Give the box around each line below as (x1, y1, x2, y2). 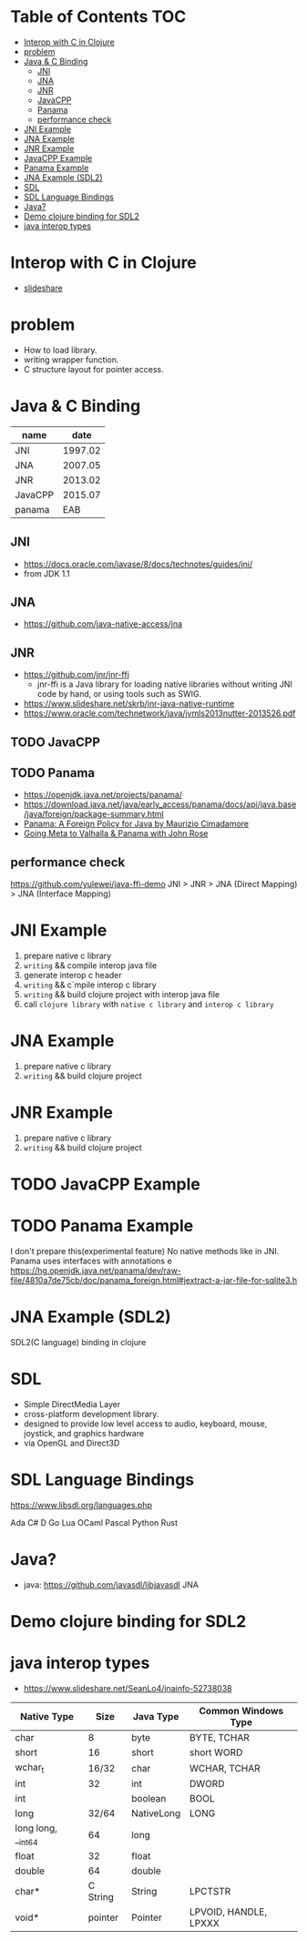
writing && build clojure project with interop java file (23, 989, 220, 1000)
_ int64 (15, 1834, 39, 1848)
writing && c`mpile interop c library (23, 979, 158, 990)
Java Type (132, 1711, 179, 1723)
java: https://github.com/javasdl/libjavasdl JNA (23, 1578, 200, 1590)
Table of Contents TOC (10, 6, 187, 27)
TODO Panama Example (10, 1216, 194, 1236)
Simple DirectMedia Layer (23, 1399, 121, 1410)
